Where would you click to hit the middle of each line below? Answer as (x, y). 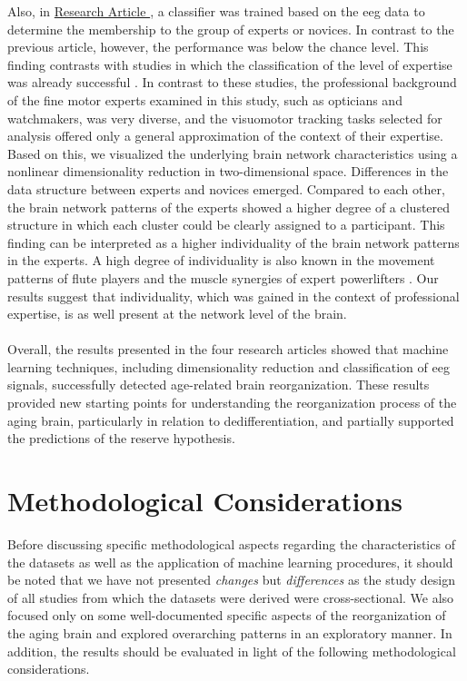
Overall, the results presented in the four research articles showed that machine (228, 349)
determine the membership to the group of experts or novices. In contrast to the (231, 29)
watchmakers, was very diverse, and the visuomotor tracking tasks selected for (225, 118)
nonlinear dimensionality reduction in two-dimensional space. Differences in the (228, 171)
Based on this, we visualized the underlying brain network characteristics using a (233, 153)
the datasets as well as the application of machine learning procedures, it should (230, 562)
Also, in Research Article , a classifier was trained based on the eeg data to (216, 11)
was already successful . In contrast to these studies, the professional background (232, 82)
